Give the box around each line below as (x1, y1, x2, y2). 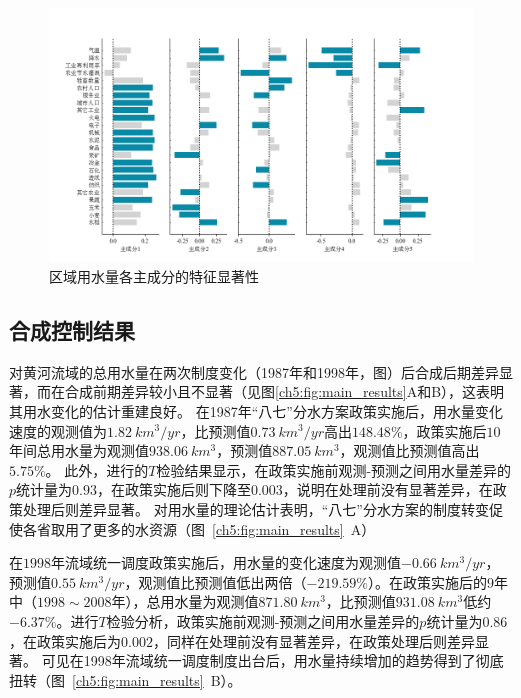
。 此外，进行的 (45, 459, 149, 480)
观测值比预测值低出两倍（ (138, 571, 307, 592)
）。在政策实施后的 (367, 571, 487, 592)
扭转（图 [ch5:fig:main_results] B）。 (9, 669, 242, 690)
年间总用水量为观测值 (9, 440, 149, 461)
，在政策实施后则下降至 (96, 479, 251, 500)
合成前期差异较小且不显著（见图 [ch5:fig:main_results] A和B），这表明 (64, 381, 505, 402)
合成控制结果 (9, 314, 135, 345)
